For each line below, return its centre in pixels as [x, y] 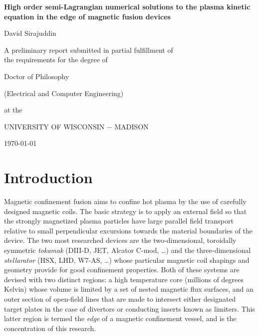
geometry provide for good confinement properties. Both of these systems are [122, 270]
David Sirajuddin [30, 33]
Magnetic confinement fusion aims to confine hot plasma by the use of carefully [125, 201]
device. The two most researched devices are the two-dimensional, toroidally [120, 240]
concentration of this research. [50, 328]
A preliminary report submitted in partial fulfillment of [89, 50]
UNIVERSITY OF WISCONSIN [54, 126]
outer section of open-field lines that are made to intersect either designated [120, 299]
